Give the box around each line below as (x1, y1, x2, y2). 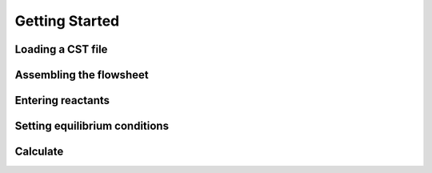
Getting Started (14, 12, 120, 30)
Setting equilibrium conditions (14, 119, 170, 133)
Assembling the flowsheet (14, 68, 149, 82)
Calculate (14, 145, 64, 159)
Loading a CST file (14, 42, 108, 56)
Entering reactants (14, 94, 110, 107)
